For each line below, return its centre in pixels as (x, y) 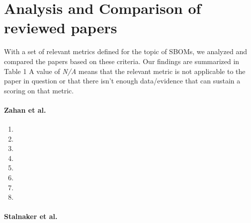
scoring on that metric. (39, 90)
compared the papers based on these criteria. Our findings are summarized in (122, 61)
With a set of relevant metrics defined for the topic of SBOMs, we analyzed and (125, 51)
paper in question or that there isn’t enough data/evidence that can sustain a (122, 81)
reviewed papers (61, 28)
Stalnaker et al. (31, 216)
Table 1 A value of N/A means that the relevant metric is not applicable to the (125, 71)
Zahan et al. (25, 110)
